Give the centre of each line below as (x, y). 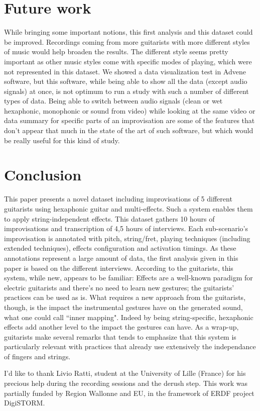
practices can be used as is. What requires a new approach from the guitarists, (125, 297)
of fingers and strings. (37, 356)
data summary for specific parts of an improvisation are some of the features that (129, 120)
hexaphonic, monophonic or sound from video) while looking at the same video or (130, 110)
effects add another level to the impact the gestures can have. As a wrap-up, (121, 327)
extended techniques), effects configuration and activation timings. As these (120, 248)
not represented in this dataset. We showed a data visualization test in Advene (125, 71)
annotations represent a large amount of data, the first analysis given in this (121, 258)
